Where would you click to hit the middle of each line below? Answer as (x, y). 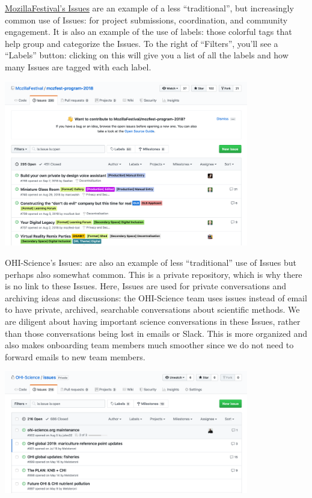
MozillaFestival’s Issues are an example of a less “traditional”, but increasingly (149, 8)
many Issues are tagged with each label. (78, 66)
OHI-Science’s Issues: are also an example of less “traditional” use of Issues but (151, 263)
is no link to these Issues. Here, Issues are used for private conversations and (146, 286)
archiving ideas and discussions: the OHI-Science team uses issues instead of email (156, 297)
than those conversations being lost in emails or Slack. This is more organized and (156, 333)
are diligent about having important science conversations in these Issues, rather (153, 321)
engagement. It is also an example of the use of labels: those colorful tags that (148, 32)
